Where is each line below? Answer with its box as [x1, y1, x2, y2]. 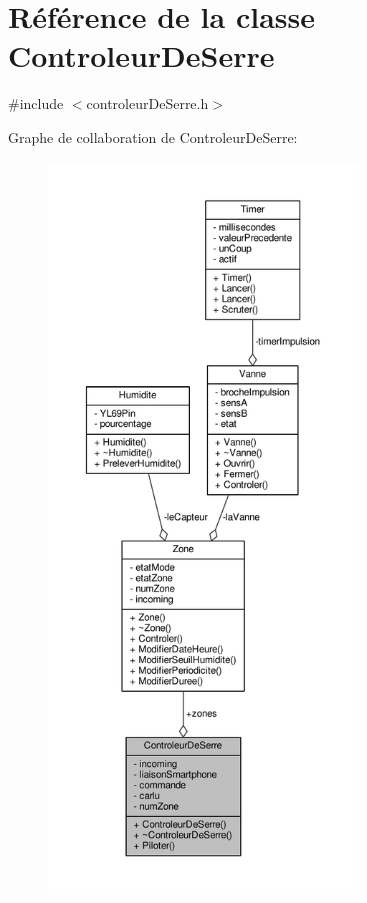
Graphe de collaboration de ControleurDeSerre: [8, 126, 298, 147]
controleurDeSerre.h [86, 93, 209, 114]
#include [8, 93, 64, 114]
